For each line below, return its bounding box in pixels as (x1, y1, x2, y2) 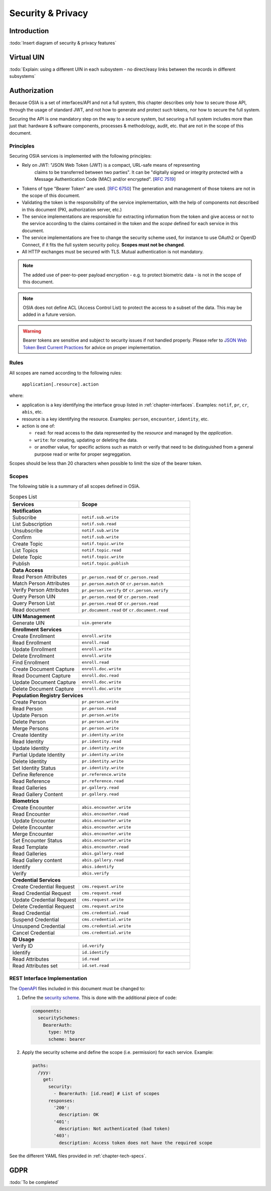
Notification (12, 507, 42, 514)
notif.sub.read (82, 521, 116, 527)
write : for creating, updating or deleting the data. (34, 437, 138, 443)
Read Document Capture (12, 672, 71, 679)
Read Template (12, 843, 48, 850)
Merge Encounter (12, 830, 54, 837)
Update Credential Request (12, 896, 76, 903)
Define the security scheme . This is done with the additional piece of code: (22, 995, 177, 1001)
